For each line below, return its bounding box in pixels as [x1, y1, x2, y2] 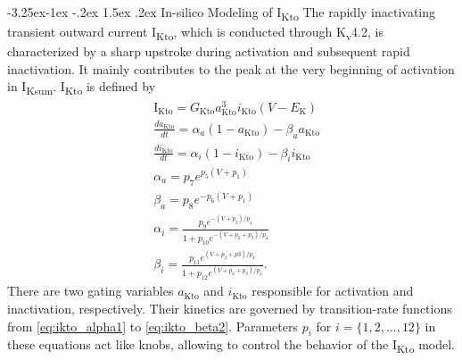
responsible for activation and [252, 281, 414, 300]
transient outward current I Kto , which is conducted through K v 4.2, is [7, 22, 384, 43]
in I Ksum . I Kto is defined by [7, 77, 156, 98]
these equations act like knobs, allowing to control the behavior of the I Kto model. [7, 335, 455, 356]
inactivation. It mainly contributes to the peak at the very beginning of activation [7, 59, 455, 78]
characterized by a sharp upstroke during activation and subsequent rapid [7, 42, 410, 61]
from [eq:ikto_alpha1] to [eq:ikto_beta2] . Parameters [7, 316, 298, 335]
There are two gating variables [7, 281, 174, 300]
